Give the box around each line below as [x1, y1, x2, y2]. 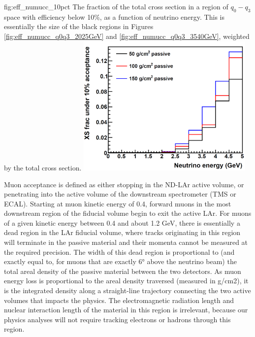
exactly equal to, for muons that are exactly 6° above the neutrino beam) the [4, 256, 237, 267]
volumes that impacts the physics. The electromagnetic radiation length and [4, 295, 234, 305]
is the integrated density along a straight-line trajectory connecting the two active [4, 285, 251, 296]
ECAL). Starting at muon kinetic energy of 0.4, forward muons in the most [4, 198, 231, 208]
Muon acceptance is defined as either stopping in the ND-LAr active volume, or [4, 179, 244, 189]
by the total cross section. [4, 162, 82, 172]
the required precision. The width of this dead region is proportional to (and [4, 246, 235, 257]
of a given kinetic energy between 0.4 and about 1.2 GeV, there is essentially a [4, 217, 240, 228]
